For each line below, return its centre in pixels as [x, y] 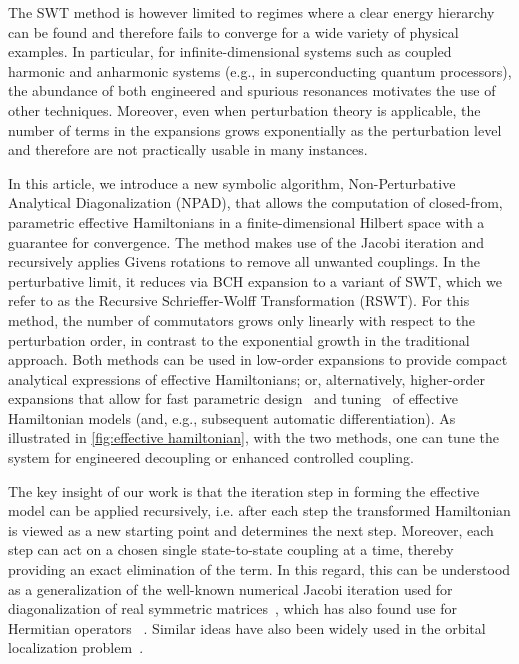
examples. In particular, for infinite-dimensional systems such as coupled [230, 51]
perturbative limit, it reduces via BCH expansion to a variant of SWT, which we [255, 280]
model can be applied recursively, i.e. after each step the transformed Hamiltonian [259, 510]
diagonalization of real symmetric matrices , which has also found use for [232, 608]
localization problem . [76, 647]
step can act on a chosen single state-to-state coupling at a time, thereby [231, 549]
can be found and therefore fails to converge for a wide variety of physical [233, 31]
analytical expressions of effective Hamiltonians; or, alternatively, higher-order [246, 378]
